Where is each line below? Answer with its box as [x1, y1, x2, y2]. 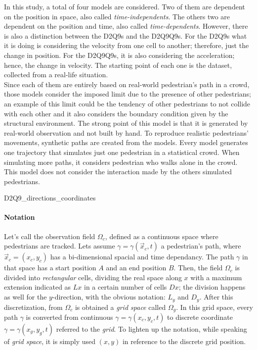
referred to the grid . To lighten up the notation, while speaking [56, 323, 247, 334]
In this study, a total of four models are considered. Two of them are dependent [4, 1, 245, 11]
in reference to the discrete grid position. [122, 336, 246, 346]
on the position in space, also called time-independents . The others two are [4, 11, 230, 21]
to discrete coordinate [167, 311, 233, 322]
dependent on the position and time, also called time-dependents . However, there [4, 21, 248, 31]
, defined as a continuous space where [105, 231, 218, 241]
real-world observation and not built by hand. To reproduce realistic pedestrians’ [4, 127, 249, 138]
